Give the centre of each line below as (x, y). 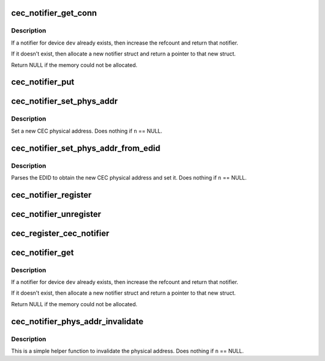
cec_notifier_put (43, 82)
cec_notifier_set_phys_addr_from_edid (86, 148)
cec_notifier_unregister (56, 214)
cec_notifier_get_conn (54, 13)
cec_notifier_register (51, 195)
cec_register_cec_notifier (60, 233)
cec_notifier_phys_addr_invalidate (77, 322)
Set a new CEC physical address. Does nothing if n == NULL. (87, 131)
